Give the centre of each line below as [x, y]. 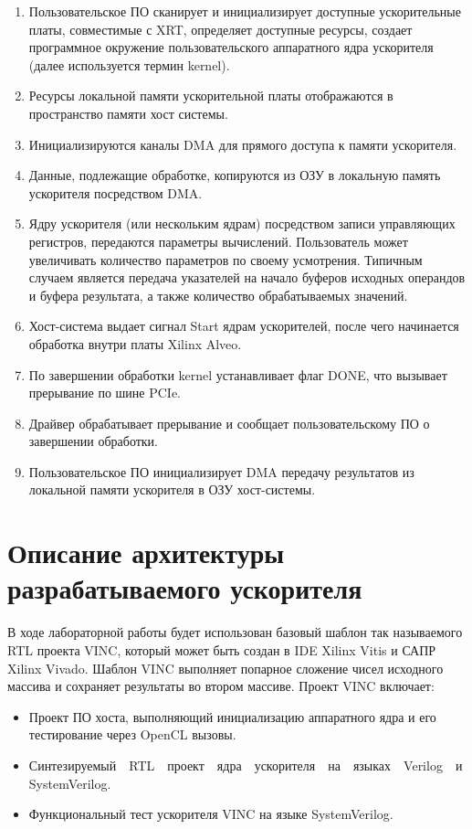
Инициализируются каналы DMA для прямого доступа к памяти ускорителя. [243, 144]
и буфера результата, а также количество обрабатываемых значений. [218, 295]
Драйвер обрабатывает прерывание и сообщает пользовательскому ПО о [229, 423]
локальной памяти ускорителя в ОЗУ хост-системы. [172, 489]
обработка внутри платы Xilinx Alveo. [135, 343]
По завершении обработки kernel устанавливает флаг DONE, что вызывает [238, 374]
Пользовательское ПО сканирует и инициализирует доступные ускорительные [245, 11]
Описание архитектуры [146, 553]
